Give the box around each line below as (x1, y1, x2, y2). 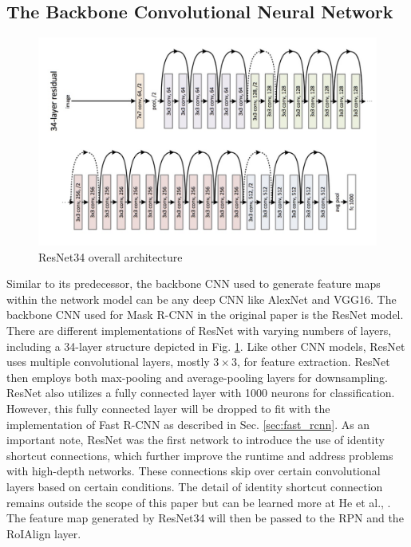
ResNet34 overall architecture (38, 248, 183, 265)
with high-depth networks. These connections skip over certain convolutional (6, 462, 381, 479)
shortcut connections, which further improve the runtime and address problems (6, 447, 393, 463)
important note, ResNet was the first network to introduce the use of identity (6, 431, 385, 448)
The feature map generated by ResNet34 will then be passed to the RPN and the (6, 510, 404, 526)
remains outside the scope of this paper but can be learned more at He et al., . (6, 494, 391, 510)
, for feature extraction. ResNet (236, 353, 390, 370)
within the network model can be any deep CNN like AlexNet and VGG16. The (6, 290, 397, 307)
